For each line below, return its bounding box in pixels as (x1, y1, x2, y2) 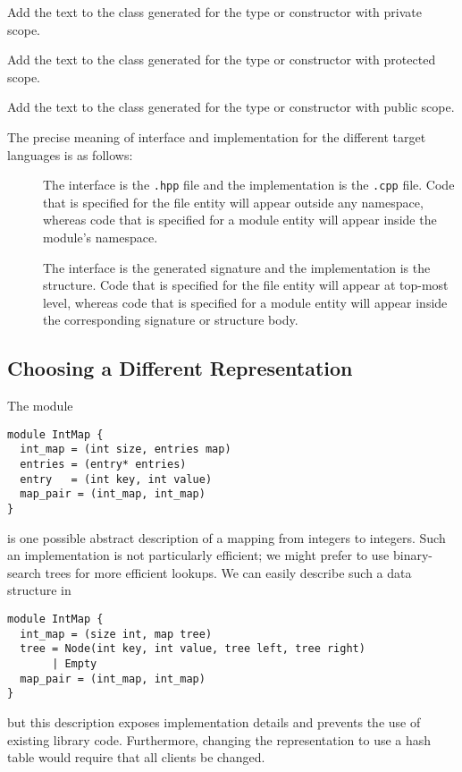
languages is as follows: (7, 145, 133, 164)
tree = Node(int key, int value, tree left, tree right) (20, 642, 365, 656)
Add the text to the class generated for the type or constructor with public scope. (7, 98, 455, 116)
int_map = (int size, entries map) (20, 443, 231, 456)
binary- (392, 546, 433, 564)
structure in (7, 581, 71, 599)
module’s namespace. (43, 228, 158, 246)
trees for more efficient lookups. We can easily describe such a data (45, 563, 412, 581)
